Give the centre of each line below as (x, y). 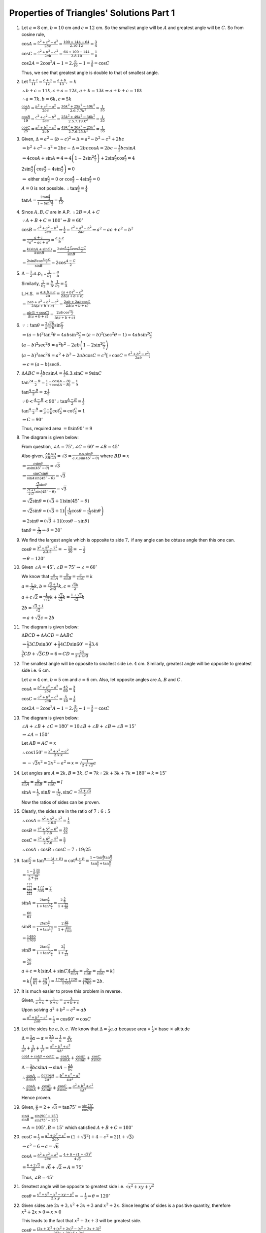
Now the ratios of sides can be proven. (61, 802)
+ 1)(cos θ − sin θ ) (71, 521)
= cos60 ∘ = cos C (73, 1019)
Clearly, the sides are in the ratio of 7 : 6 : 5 (66, 811)
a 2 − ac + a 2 (39, 242)
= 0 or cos (62, 179)
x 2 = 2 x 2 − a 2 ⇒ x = (58, 763)
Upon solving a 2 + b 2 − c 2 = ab (54, 1010)
